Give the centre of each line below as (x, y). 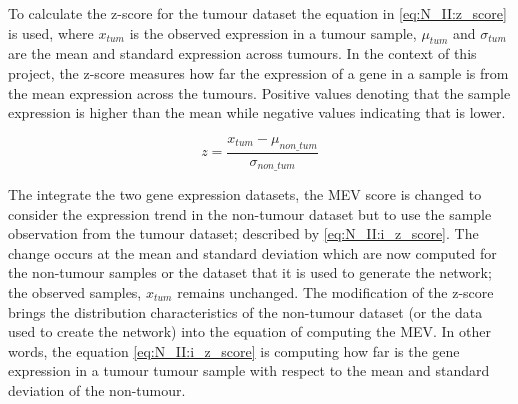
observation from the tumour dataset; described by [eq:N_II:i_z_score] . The (243, 233)
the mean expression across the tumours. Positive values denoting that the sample (259, 92)
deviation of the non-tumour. (97, 389)
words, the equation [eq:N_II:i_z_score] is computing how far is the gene (234, 350)
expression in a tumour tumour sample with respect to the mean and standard (249, 370)
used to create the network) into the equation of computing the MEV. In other (249, 331)
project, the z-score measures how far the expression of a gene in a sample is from (258, 72)
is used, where (51, 32)
